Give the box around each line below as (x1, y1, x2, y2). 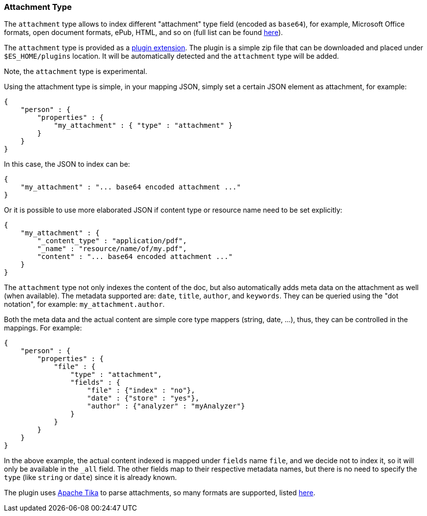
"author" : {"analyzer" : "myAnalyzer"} (87, 402, 245, 410)
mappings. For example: (4, 324, 82, 332)
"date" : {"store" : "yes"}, (87, 394, 200, 403)
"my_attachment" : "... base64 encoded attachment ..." (20, 183, 241, 191)
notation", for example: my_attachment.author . (4, 300, 165, 309)
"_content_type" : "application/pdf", (37, 237, 187, 245)
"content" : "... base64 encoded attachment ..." (37, 253, 233, 261)
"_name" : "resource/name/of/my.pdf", (37, 245, 187, 253)
